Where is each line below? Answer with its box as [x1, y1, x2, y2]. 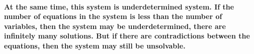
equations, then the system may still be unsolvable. [4, 40, 186, 50]
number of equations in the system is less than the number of [4, 11, 222, 21]
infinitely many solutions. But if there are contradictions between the [4, 30, 250, 41]
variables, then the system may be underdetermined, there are [4, 20, 226, 31]
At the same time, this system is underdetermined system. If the [4, 1, 234, 11]
